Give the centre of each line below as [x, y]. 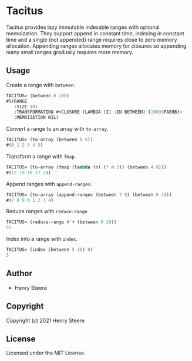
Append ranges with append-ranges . [49, 184]
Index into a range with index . [42, 239]
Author [19, 274]
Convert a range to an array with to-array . [57, 129]
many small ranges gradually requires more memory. [70, 52]
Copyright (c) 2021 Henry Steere [46, 320]
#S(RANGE [17, 101]
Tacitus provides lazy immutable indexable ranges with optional [83, 27]
